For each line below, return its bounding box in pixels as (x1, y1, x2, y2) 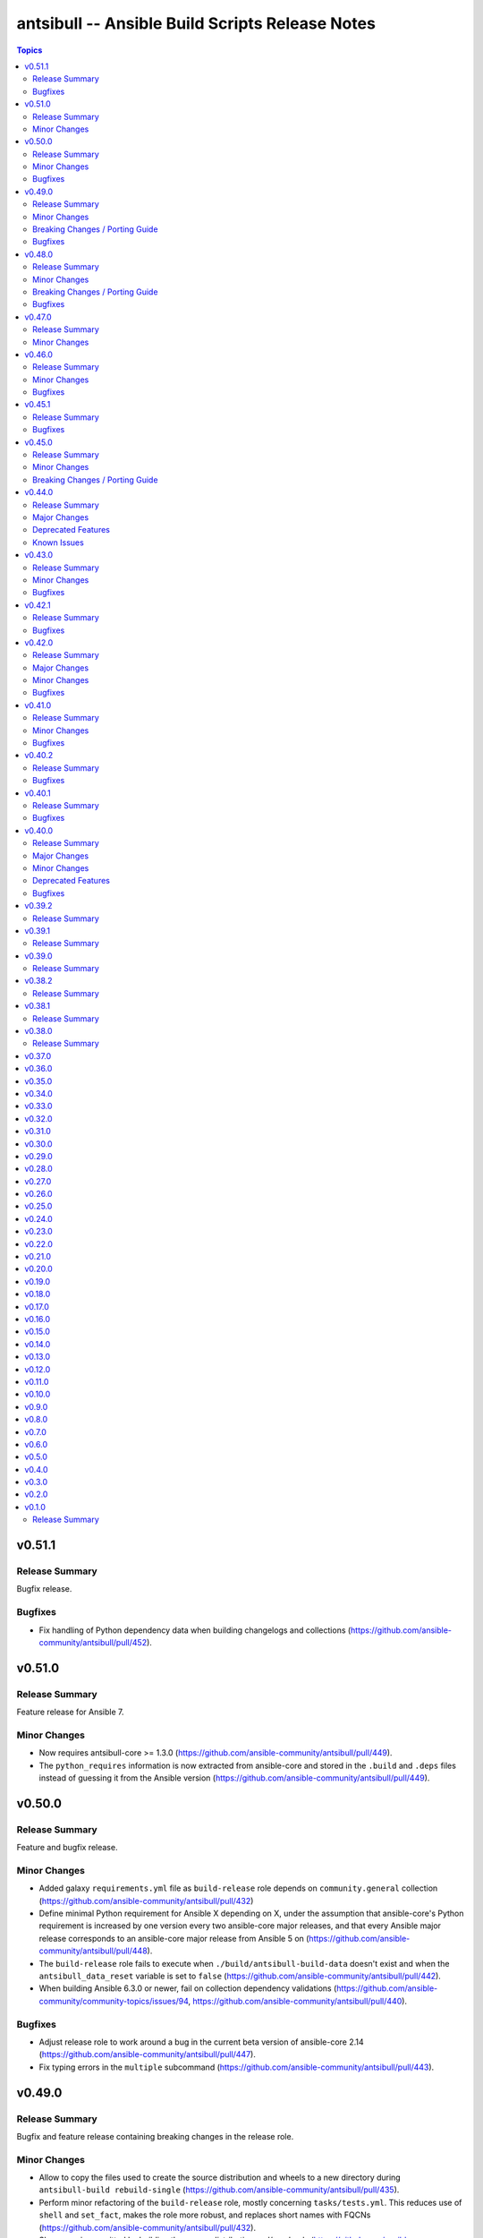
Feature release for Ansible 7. (16, 1706, 124, 1718)
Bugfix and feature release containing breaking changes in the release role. (16, 2131, 294, 2141)
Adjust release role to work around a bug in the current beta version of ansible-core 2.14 (38, 2037, 364, 2047)
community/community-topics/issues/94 (38, 1995, 189, 2006)
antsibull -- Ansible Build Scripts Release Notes (16, 13, 376, 33)
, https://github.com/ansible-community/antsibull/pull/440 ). (188, 1995, 407, 2006)
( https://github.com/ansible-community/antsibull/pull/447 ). (38, 2049, 257, 2060)
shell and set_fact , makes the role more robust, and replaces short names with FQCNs (38, 2209, 371, 2220)
